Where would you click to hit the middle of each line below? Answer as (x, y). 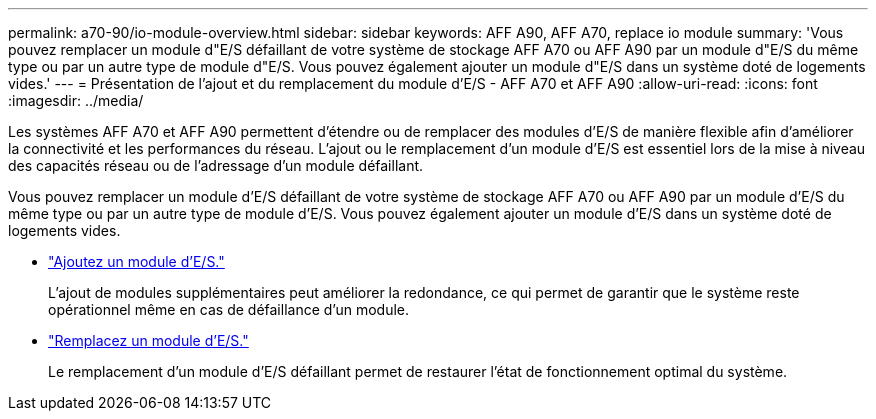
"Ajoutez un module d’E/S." (136, 261)
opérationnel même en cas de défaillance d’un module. (229, 309)
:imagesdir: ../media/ (76, 100)
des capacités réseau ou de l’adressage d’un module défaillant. (216, 165)
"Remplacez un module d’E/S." (148, 340)
